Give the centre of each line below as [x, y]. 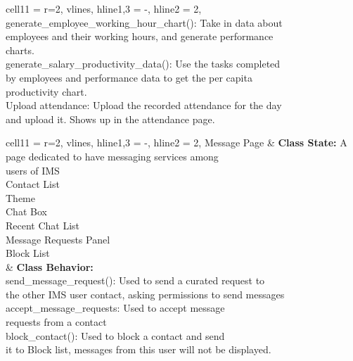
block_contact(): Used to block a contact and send [115, 335]
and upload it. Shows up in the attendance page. [110, 119]
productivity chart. [46, 91]
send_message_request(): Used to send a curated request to [135, 280]
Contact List [33, 184]
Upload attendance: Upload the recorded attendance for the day [144, 105]
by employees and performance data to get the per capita [129, 77]
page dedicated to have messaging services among [112, 156]
